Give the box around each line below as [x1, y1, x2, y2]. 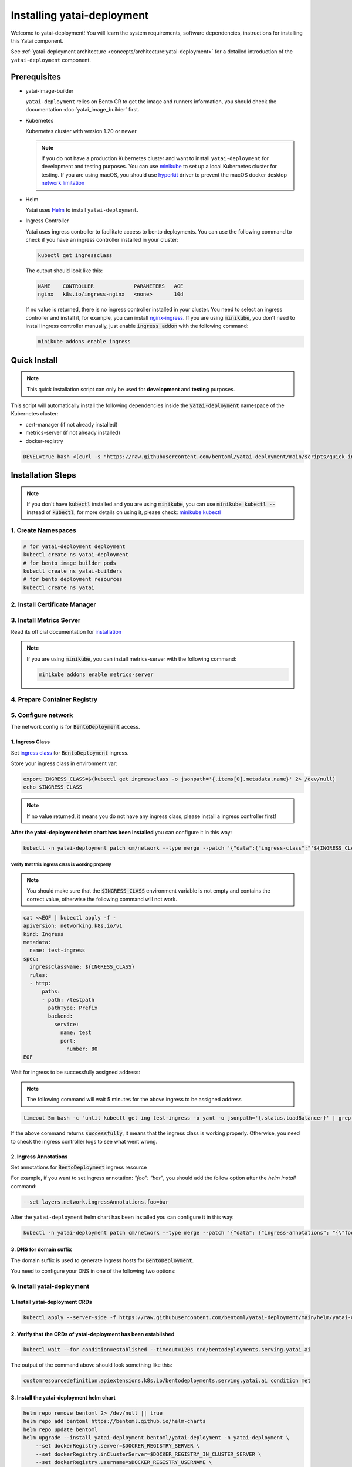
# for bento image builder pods [23, 559, 117, 566]
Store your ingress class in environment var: [11, 760, 117, 767]
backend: [48, 1013, 73, 1019]
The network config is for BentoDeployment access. [11, 724, 140, 731]
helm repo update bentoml [23, 1426, 98, 1433]
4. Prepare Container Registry [11, 695, 98, 704]
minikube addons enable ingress [38, 338, 131, 345]
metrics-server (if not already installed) [25, 429, 120, 437]
